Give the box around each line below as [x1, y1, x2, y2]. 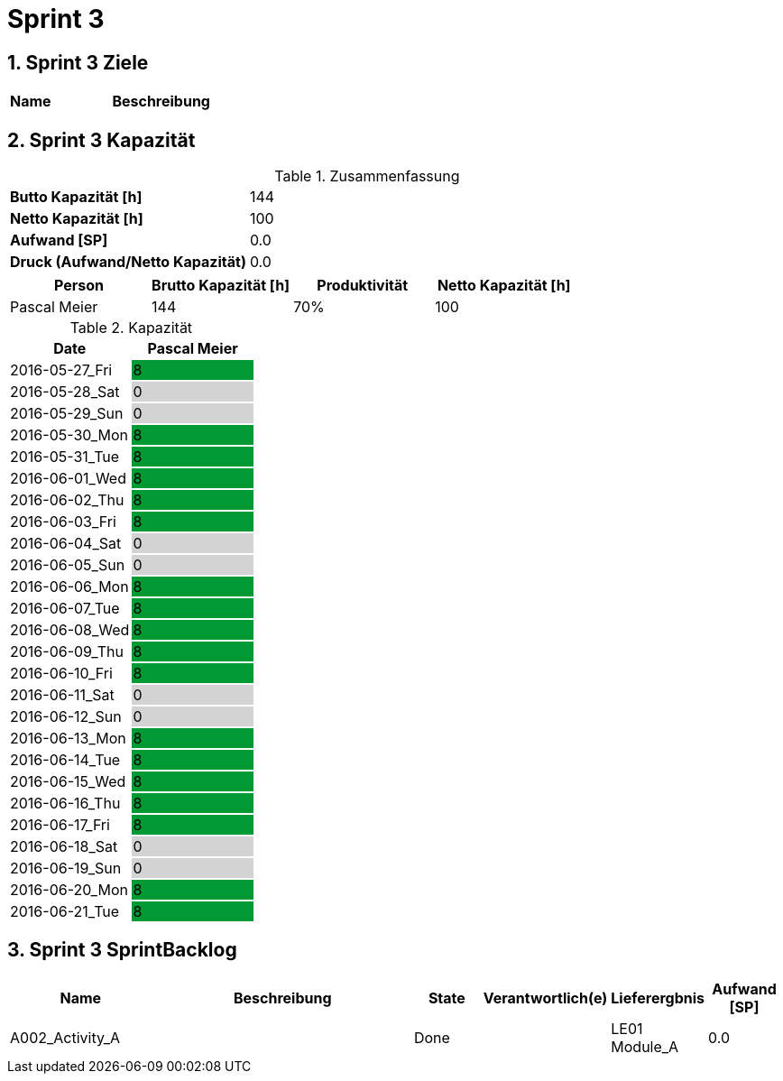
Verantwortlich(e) [483, 988, 608, 1007]
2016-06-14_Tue [10, 751, 121, 770]
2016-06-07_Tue [10, 599, 120, 618]
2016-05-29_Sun [10, 404, 124, 423]
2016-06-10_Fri [10, 664, 113, 683]
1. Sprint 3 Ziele [7, 51, 149, 74]
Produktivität [317, 276, 409, 295]
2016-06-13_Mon [10, 729, 126, 748]
